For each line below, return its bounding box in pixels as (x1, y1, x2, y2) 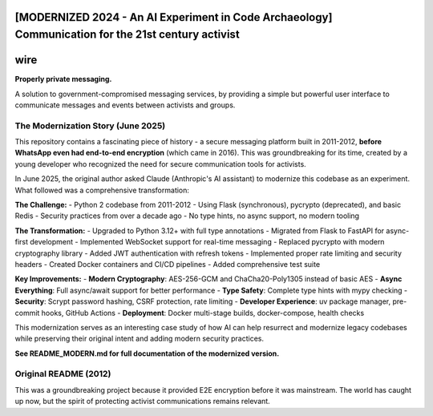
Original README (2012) (14, 369, 111, 380)
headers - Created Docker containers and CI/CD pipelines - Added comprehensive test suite (14, 259, 321, 269)
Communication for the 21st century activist (14, 28, 240, 42)
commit (14, 308, 40, 317)
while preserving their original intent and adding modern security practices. (14, 333, 265, 344)
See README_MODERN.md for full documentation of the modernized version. (14, 349, 280, 358)
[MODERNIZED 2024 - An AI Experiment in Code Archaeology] (14, 10, 333, 24)
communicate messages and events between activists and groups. (14, 100, 236, 110)
